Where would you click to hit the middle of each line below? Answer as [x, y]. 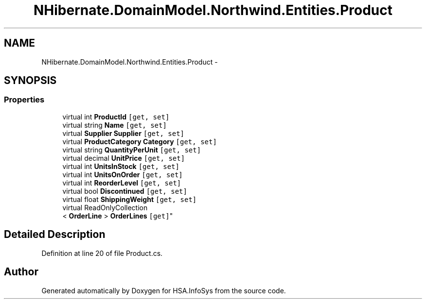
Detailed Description [55, 235]
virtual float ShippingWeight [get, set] [130, 199]
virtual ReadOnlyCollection [105, 207]
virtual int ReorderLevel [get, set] [122, 183]
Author [21, 272]
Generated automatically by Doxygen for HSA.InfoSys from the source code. [164, 290]
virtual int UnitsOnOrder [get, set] [123, 174]
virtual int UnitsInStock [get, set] [121, 166]
